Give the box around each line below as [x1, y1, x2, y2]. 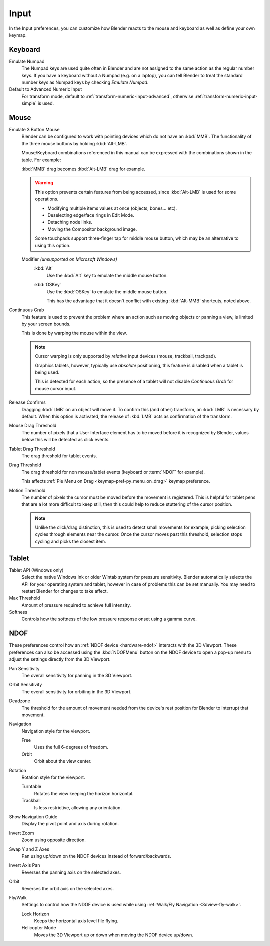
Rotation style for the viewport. [21, 774, 85, 780]
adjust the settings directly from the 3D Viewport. [9, 656, 111, 662]
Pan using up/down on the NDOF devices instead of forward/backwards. [21, 853, 172, 859]
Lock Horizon [21, 911, 49, 917]
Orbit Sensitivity [9, 682, 42, 688]
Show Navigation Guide [9, 813, 58, 820]
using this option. [35, 242, 71, 248]
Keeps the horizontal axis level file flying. [34, 918, 118, 924]
